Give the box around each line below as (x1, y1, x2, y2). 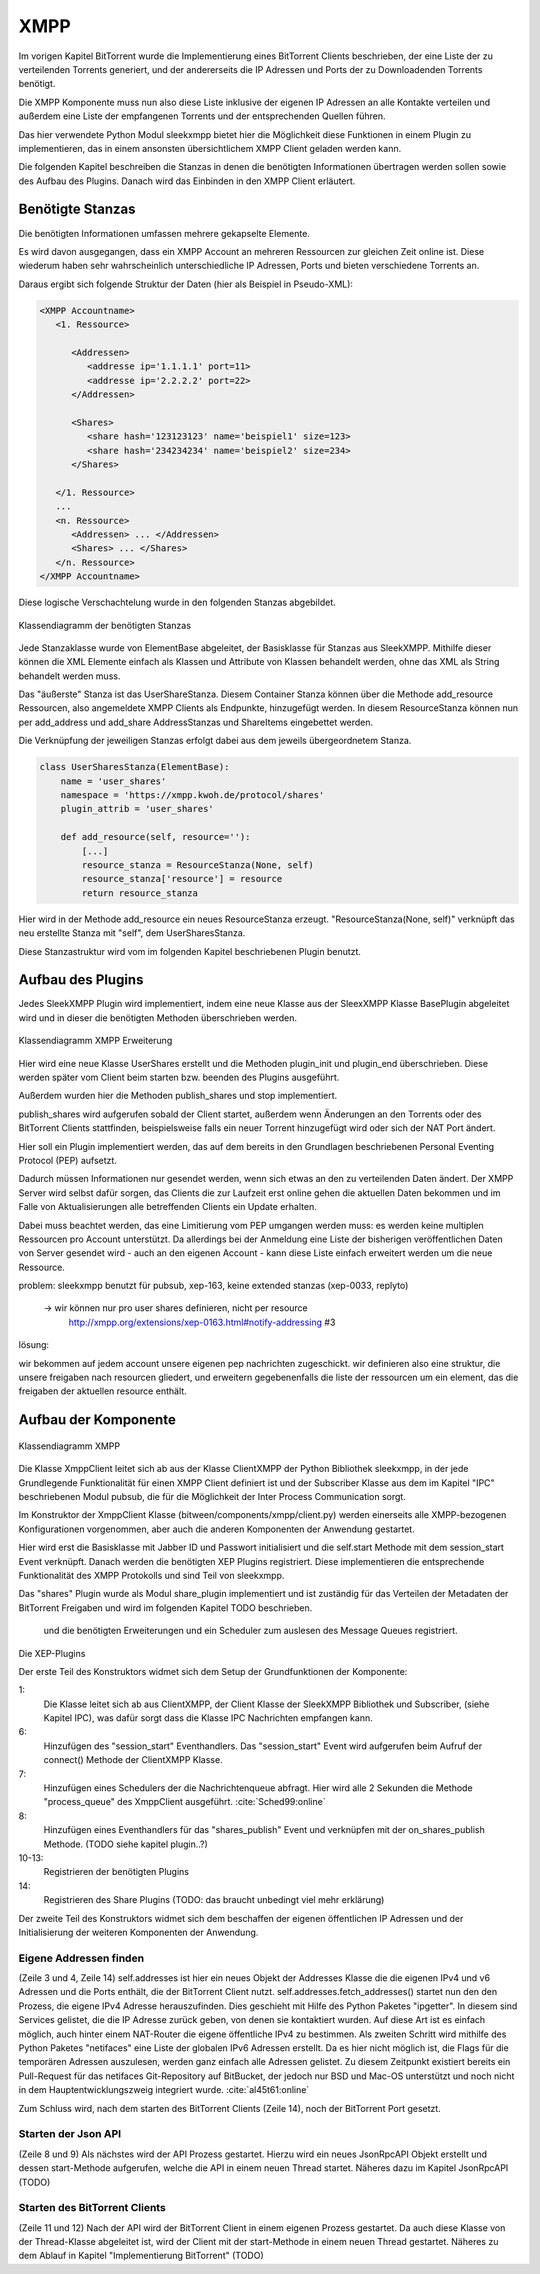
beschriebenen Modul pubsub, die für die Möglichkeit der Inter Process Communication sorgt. (18, 1491, 407, 1502)
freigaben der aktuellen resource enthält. (18, 1385, 187, 1397)
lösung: (18, 1339, 50, 1351)
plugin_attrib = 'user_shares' (60, 803, 214, 815)
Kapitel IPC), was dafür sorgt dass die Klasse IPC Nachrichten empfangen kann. (43, 1712, 374, 1724)
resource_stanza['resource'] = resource (81, 873, 283, 885)
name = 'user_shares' (60, 775, 167, 787)
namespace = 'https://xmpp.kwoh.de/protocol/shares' (60, 790, 325, 801)
